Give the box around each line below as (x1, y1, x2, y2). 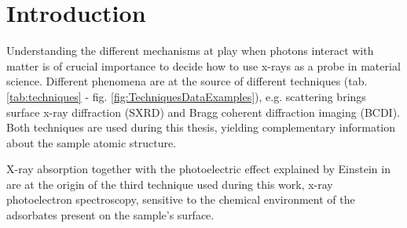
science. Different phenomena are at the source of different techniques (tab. (6, 73, 368, 89)
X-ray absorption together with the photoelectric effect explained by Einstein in (6, 161, 390, 177)
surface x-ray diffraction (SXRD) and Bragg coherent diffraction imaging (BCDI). (6, 103, 401, 120)
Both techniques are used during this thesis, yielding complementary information (6, 119, 396, 136)
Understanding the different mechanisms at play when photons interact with (6, 42, 374, 59)
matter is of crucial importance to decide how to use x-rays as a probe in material (6, 57, 401, 74)
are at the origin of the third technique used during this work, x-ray (6, 176, 333, 192)
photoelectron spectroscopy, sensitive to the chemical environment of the (6, 191, 355, 208)
